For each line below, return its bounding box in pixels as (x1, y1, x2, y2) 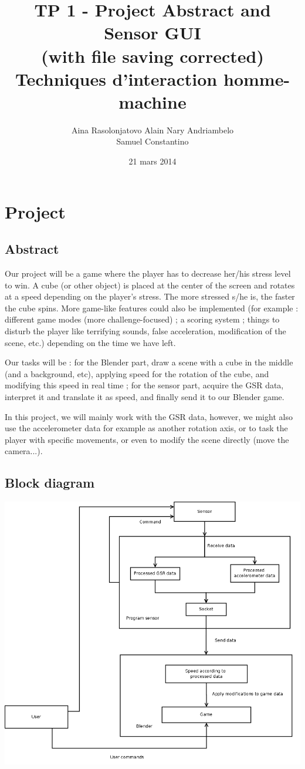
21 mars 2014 (128, 155, 177, 167)
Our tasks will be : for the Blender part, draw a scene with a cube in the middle (5, 356, 293, 368)
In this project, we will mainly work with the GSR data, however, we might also (5, 410, 293, 422)
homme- (223, 66, 290, 90)
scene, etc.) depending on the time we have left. (5, 336, 176, 348)
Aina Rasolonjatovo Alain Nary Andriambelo (71, 123, 234, 136)
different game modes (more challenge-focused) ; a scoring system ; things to (5, 313, 280, 325)
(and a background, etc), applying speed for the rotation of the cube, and (5, 367, 269, 380)
